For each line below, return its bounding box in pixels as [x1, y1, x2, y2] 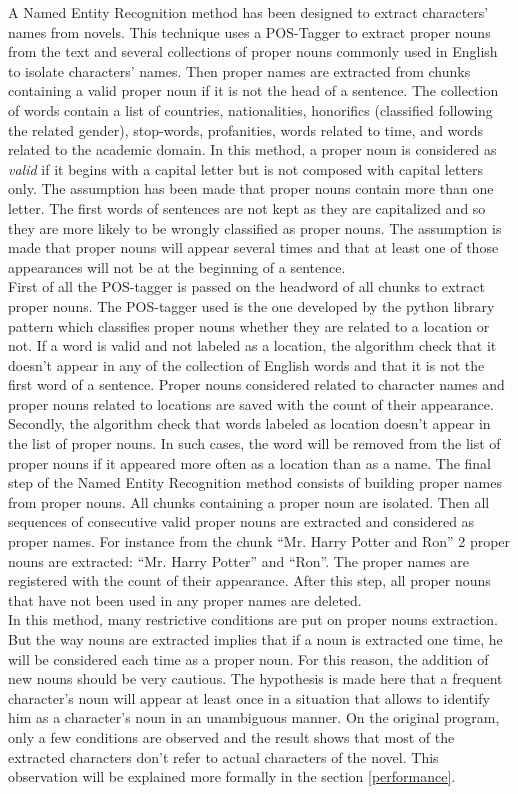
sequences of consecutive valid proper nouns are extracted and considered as [8, 511, 475, 532]
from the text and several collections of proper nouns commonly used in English [8, 41, 498, 62]
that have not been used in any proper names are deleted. [8, 589, 362, 610]
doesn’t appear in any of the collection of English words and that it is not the [8, 354, 485, 375]
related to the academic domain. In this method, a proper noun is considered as [8, 139, 497, 160]
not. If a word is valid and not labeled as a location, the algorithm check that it [8, 335, 497, 356]
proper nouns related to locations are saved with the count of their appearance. [8, 393, 494, 414]
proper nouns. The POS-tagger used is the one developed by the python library [8, 295, 495, 316]
